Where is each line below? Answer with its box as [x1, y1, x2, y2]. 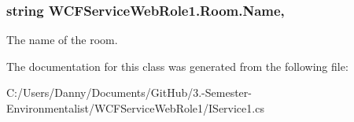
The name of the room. [6, 31, 118, 48]
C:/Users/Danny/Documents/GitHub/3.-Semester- [6, 84, 252, 101]
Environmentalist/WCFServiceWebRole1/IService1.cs [6, 100, 264, 116]
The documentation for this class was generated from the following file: [6, 57, 348, 74]
